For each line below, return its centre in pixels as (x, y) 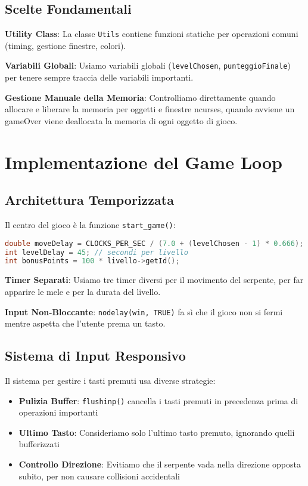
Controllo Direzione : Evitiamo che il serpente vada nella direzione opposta (160, 464)
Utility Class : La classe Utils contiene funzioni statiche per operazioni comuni (152, 34)
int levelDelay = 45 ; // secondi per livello (97, 252)
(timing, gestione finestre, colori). (66, 45)
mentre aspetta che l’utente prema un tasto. (85, 323)
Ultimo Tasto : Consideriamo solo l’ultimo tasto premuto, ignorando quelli (157, 432)
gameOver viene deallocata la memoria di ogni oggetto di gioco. (121, 120)
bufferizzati (39, 444)
